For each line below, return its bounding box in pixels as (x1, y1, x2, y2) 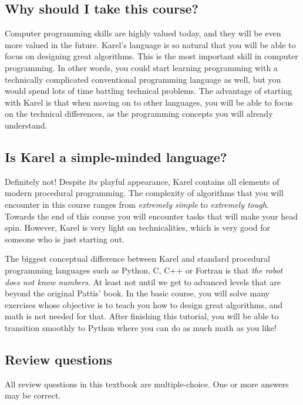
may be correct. (5, 389, 61, 401)
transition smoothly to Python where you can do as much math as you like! (5, 321, 277, 333)
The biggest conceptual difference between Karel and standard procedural (5, 252, 270, 265)
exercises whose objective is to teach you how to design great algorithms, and (5, 298, 283, 310)
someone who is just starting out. (5, 232, 124, 245)
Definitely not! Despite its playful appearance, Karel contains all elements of (5, 175, 280, 187)
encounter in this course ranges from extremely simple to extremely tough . (5, 198, 269, 210)
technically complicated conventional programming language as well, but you (5, 73, 281, 85)
